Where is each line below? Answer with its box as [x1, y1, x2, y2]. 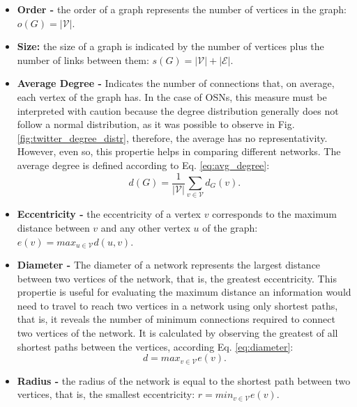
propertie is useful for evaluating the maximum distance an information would [17, 285, 351, 299]
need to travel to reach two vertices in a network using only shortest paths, [17, 298, 338, 312]
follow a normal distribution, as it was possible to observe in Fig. [17, 117, 295, 131]
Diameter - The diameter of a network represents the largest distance [17, 257, 321, 272]
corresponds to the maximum [212, 207, 337, 221]
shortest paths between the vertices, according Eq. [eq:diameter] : [17, 339, 294, 353]
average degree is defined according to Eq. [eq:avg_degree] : [17, 157, 270, 172]
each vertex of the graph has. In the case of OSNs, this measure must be [17, 89, 327, 104]
